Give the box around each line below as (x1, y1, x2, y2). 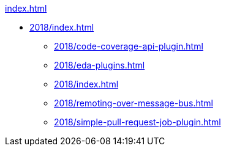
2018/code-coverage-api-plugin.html (54, 41, 203, 51)
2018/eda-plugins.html (54, 60, 145, 70)
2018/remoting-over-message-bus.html (54, 98, 213, 108)
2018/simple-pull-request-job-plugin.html (54, 117, 221, 127)
